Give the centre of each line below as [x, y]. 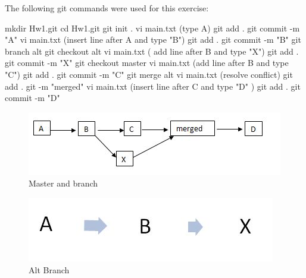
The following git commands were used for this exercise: [107, 8]
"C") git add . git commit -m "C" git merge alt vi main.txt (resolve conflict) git [149, 74]
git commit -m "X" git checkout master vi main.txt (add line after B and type [147, 63]
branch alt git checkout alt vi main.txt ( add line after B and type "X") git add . [152, 51]
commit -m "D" [32, 98]
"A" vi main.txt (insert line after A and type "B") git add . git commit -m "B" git [153, 40]
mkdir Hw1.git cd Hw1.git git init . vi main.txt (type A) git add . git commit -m [152, 28]
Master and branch [63, 183]
